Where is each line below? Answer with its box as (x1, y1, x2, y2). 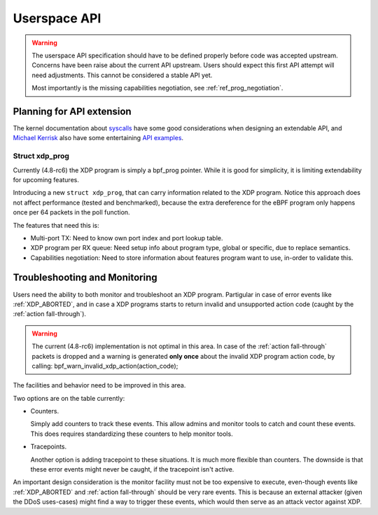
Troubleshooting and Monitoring (13, 272, 157, 284)
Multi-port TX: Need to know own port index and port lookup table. (30, 233, 223, 242)
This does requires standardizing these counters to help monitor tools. (30, 430, 234, 438)
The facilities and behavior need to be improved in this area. (13, 381, 186, 390)
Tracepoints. (30, 442, 67, 451)
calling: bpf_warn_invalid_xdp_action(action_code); (31, 362, 178, 370)
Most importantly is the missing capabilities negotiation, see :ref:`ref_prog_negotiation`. (31, 84, 283, 92)
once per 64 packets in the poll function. (13, 208, 130, 217)
